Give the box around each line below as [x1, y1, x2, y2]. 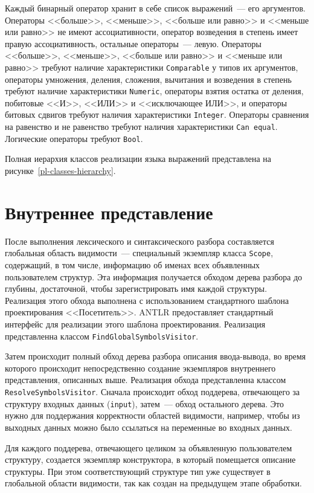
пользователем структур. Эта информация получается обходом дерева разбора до [5, 270, 303, 283]
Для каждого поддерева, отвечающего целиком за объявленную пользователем [5, 441, 292, 454]
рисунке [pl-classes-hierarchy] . [5, 164, 116, 177]
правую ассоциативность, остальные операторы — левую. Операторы [5, 37, 262, 50]
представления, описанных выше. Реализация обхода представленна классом [5, 373, 286, 386]
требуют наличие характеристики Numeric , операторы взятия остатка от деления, [5, 85, 304, 97]
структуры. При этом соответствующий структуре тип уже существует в [5, 465, 271, 477]
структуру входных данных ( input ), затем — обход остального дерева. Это [5, 397, 284, 410]
